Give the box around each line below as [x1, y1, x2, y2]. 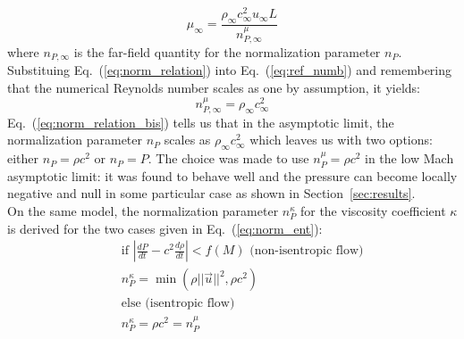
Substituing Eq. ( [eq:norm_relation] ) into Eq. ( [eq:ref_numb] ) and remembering [7, 61, 452, 79]
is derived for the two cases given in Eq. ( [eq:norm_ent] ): [7, 219, 323, 237]
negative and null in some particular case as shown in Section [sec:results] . [7, 184, 416, 203]
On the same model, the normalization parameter [7, 202, 279, 220]
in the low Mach [365, 149, 454, 168]
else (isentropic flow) [121, 297, 235, 310]
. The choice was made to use [148, 149, 309, 168]
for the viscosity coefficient [299, 202, 446, 220]
